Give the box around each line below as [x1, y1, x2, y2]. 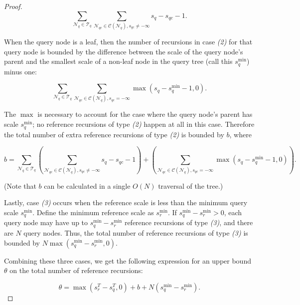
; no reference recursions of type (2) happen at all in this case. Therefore [32, 119, 255, 129]
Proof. [4, 1, 22, 11]
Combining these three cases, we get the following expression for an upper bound [4, 255, 251, 266]
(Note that [4, 180, 36, 191]
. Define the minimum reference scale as [32, 207, 154, 218]
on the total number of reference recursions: [9, 265, 143, 276]
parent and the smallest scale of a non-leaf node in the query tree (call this [4, 56, 233, 66]
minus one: [4, 66, 37, 76]
